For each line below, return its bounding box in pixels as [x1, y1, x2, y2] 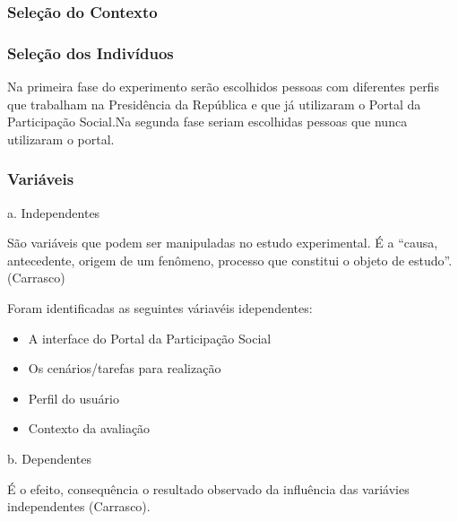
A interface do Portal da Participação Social [28, 328, 272, 347]
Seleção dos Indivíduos [7, 41, 174, 64]
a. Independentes [7, 203, 100, 222]
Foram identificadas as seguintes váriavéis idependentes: [7, 299, 313, 318]
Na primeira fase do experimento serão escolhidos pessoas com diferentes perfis [7, 77, 439, 96]
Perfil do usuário [28, 388, 119, 407]
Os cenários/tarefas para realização [28, 359, 221, 378]
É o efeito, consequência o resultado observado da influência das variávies [7, 479, 410, 498]
